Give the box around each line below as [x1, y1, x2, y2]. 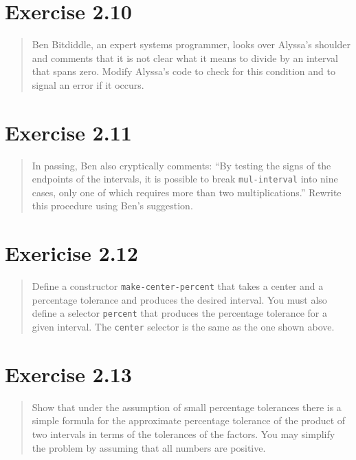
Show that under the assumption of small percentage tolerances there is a [32, 399, 342, 414]
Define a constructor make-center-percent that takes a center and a [32, 279, 324, 293]
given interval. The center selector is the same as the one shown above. [32, 320, 335, 334]
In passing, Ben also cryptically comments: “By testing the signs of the [32, 158, 331, 172]
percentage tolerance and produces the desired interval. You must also [32, 292, 327, 306]
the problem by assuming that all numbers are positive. [32, 440, 266, 454]
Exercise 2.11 [5, 118, 132, 146]
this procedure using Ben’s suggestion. [32, 198, 193, 213]
